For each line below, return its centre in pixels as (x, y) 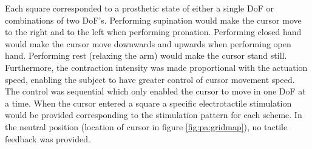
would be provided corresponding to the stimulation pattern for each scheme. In (154, 115)
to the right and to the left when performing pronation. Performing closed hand (153, 32)
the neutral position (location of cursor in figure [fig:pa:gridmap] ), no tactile (146, 126)
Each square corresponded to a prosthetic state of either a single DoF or (139, 8)
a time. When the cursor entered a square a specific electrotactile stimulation (148, 103)
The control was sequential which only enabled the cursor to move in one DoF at (155, 91)
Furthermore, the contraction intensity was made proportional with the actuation (156, 67)
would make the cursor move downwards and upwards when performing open (148, 43)
